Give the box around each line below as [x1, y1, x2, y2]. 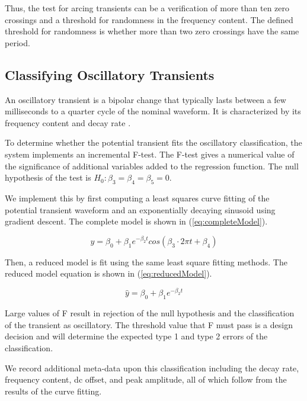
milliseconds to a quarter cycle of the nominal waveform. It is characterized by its [5, 105, 301, 117]
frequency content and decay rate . [5, 116, 131, 129]
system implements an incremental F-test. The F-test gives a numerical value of [5, 147, 295, 160]
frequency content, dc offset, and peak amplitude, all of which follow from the [5, 373, 287, 386]
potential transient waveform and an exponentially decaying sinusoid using [5, 203, 276, 216]
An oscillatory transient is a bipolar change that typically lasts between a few [5, 93, 286, 105]
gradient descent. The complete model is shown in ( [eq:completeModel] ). [5, 215, 268, 227]
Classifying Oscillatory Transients [5, 65, 215, 84]
